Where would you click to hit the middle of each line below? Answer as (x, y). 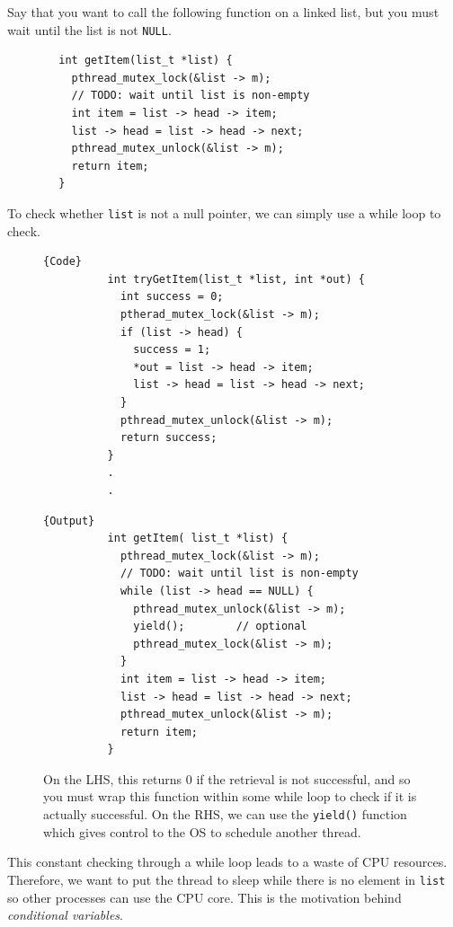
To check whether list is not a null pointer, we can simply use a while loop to (224, 213)
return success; (169, 438)
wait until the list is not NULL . (89, 29)
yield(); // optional (220, 627)
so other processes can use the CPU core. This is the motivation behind (204, 897)
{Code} (62, 262)
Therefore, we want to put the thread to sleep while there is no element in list (226, 879)
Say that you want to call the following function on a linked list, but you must (223, 12)
